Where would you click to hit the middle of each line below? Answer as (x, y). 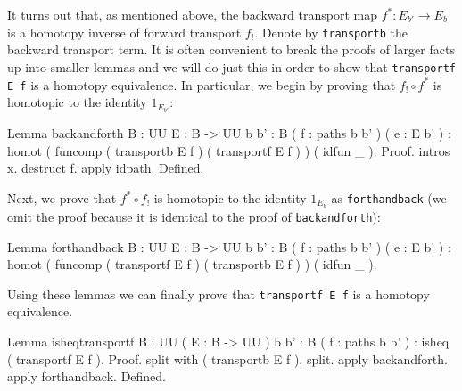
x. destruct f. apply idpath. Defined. (106, 168)
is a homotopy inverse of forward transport (124, 32)
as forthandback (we (389, 198)
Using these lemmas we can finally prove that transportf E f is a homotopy (219, 293)
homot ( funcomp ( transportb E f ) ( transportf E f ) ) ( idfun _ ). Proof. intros (229, 150)
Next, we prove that (62, 198)
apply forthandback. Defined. (87, 376)
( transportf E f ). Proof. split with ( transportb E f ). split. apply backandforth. (227, 358)
